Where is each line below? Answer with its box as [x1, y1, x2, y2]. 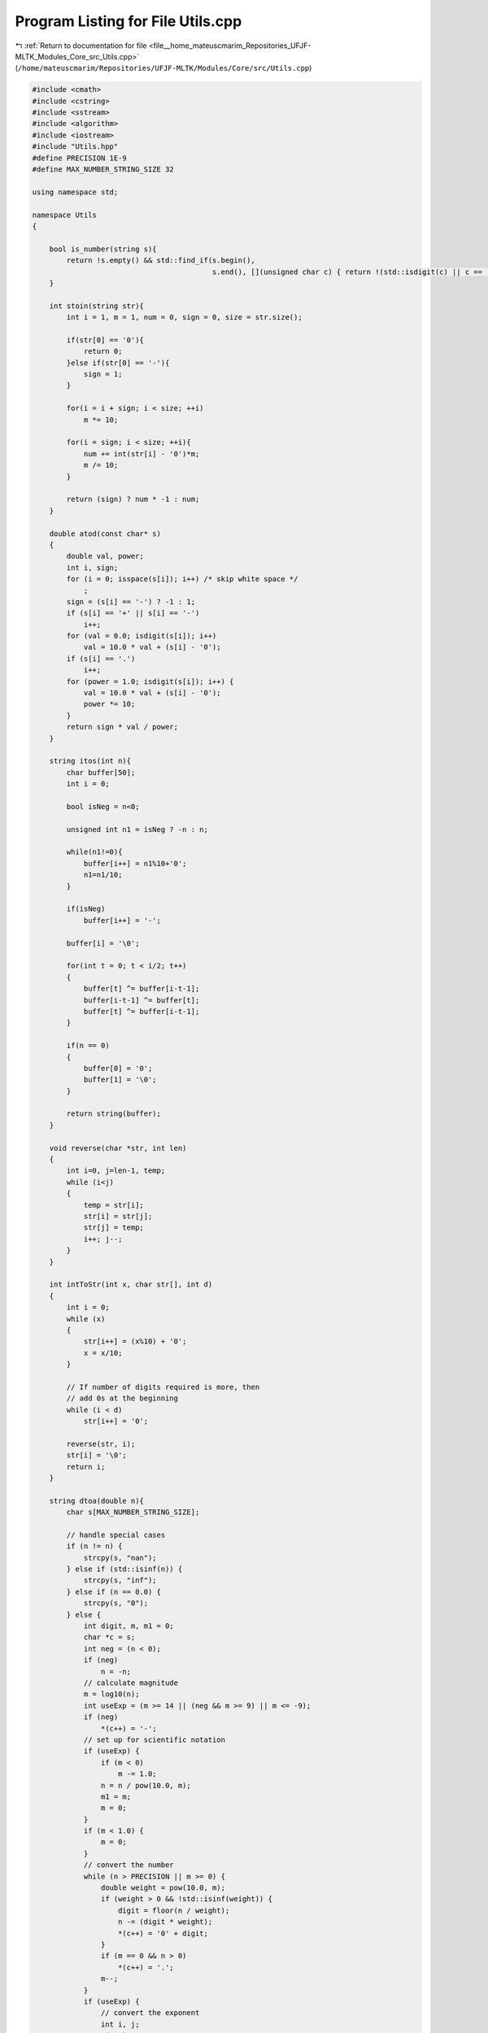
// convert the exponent [100, 2009, 200, 2018]
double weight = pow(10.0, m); [100, 1883, 225, 1892]
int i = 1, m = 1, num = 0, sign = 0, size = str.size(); [66, 313, 303, 322]
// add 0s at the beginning [66, 1394, 179, 1403]
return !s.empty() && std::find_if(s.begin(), [66, 256, 255, 265]
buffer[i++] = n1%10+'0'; [83, 859, 187, 868]
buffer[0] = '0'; [83, 1064, 153, 1073]
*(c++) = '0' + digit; [118, 1928, 209, 1938]
